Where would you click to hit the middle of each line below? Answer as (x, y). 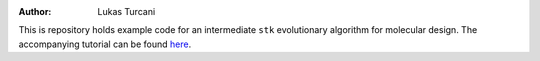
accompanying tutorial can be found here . (105, 44)
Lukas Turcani (126, 11)
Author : (35, 11)
